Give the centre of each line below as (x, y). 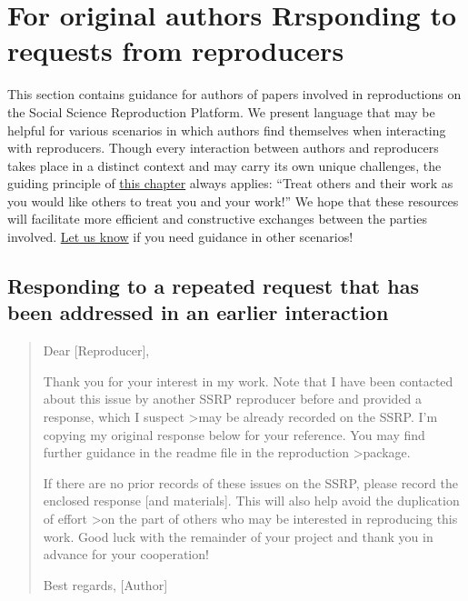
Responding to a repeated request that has (213, 286)
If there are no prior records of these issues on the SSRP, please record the (250, 482)
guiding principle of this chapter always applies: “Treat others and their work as (230, 183)
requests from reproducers (176, 50)
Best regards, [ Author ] (105, 584)
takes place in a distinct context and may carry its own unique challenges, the (224, 165)
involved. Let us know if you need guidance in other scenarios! (180, 237)
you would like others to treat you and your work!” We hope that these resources (233, 200)
